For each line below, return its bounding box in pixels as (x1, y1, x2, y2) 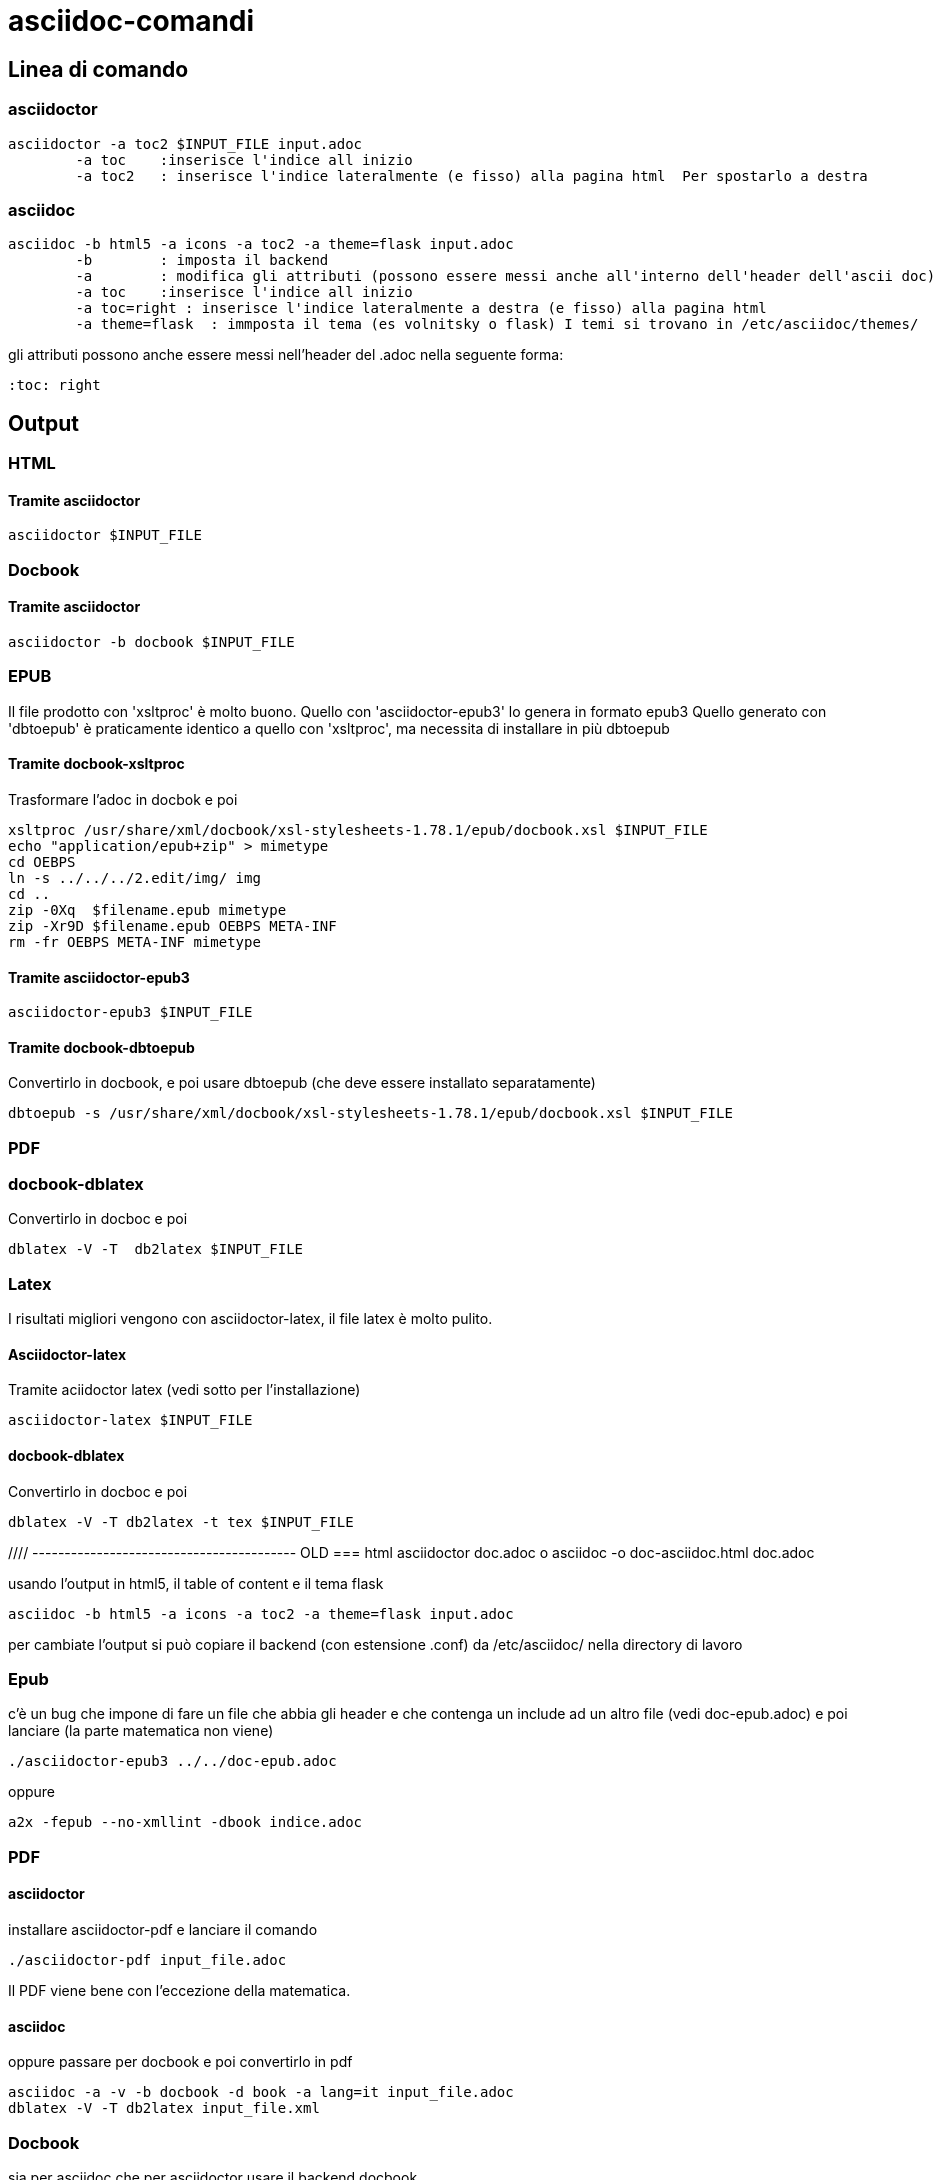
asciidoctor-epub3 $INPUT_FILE (8, 1004, 253, 1021)
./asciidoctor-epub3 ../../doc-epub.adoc (8, 1753, 337, 1770)
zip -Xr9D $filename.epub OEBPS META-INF (8, 917, 337, 934)
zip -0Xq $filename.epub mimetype (8, 901, 287, 918)
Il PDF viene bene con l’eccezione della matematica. (8, 1982, 351, 2000)
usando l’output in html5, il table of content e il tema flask (8, 1574, 384, 1592)
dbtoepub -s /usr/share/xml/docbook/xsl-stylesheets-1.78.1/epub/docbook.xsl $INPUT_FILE (8, 1105, 733, 1122)
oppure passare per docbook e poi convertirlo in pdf (8, 2053, 353, 2071)
